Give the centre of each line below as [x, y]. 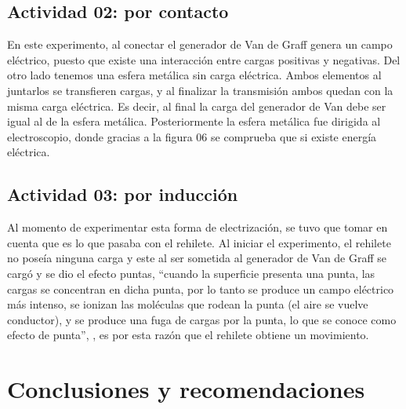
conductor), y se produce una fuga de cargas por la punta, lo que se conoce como [202, 319]
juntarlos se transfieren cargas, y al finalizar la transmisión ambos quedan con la [200, 90]
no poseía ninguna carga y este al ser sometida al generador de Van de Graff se [197, 258]
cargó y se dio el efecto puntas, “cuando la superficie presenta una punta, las [191, 273]
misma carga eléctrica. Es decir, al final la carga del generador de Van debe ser [197, 106]
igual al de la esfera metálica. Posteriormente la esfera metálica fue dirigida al [194, 121]
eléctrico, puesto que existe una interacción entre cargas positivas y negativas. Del [204, 59]
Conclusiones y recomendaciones [186, 389]
